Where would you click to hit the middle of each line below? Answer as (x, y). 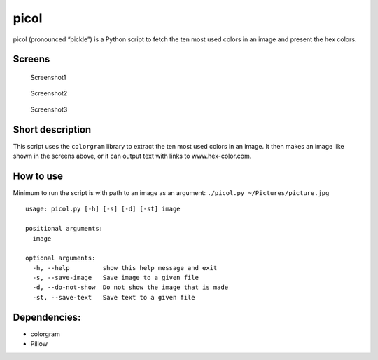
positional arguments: (64, 229)
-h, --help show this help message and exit (125, 268)
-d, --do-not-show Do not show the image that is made (131, 287)
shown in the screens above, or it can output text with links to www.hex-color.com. (132, 156)
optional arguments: (61, 258)
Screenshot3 (49, 109)
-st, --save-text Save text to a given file (114, 297)
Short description (52, 129)
